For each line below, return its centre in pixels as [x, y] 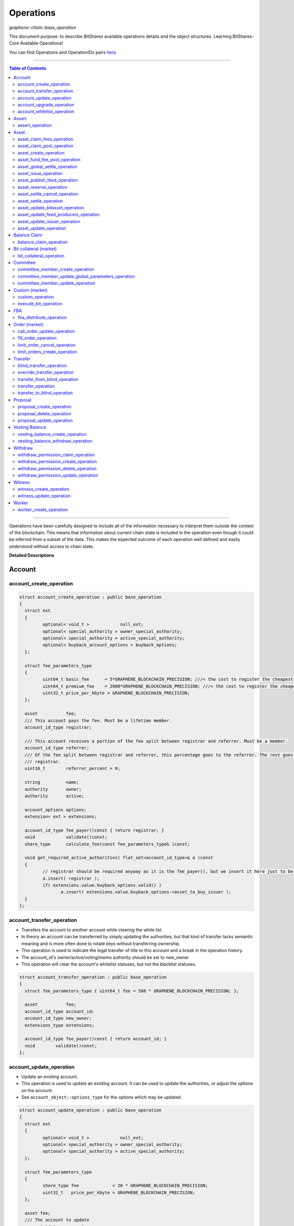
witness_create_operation [44, 489]
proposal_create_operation [45, 407]
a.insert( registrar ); [71, 878]
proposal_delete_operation [45, 413]
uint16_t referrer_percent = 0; [73, 768]
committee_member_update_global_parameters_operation [76, 276]
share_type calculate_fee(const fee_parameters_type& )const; [107, 844]
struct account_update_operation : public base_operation [90, 1110]
